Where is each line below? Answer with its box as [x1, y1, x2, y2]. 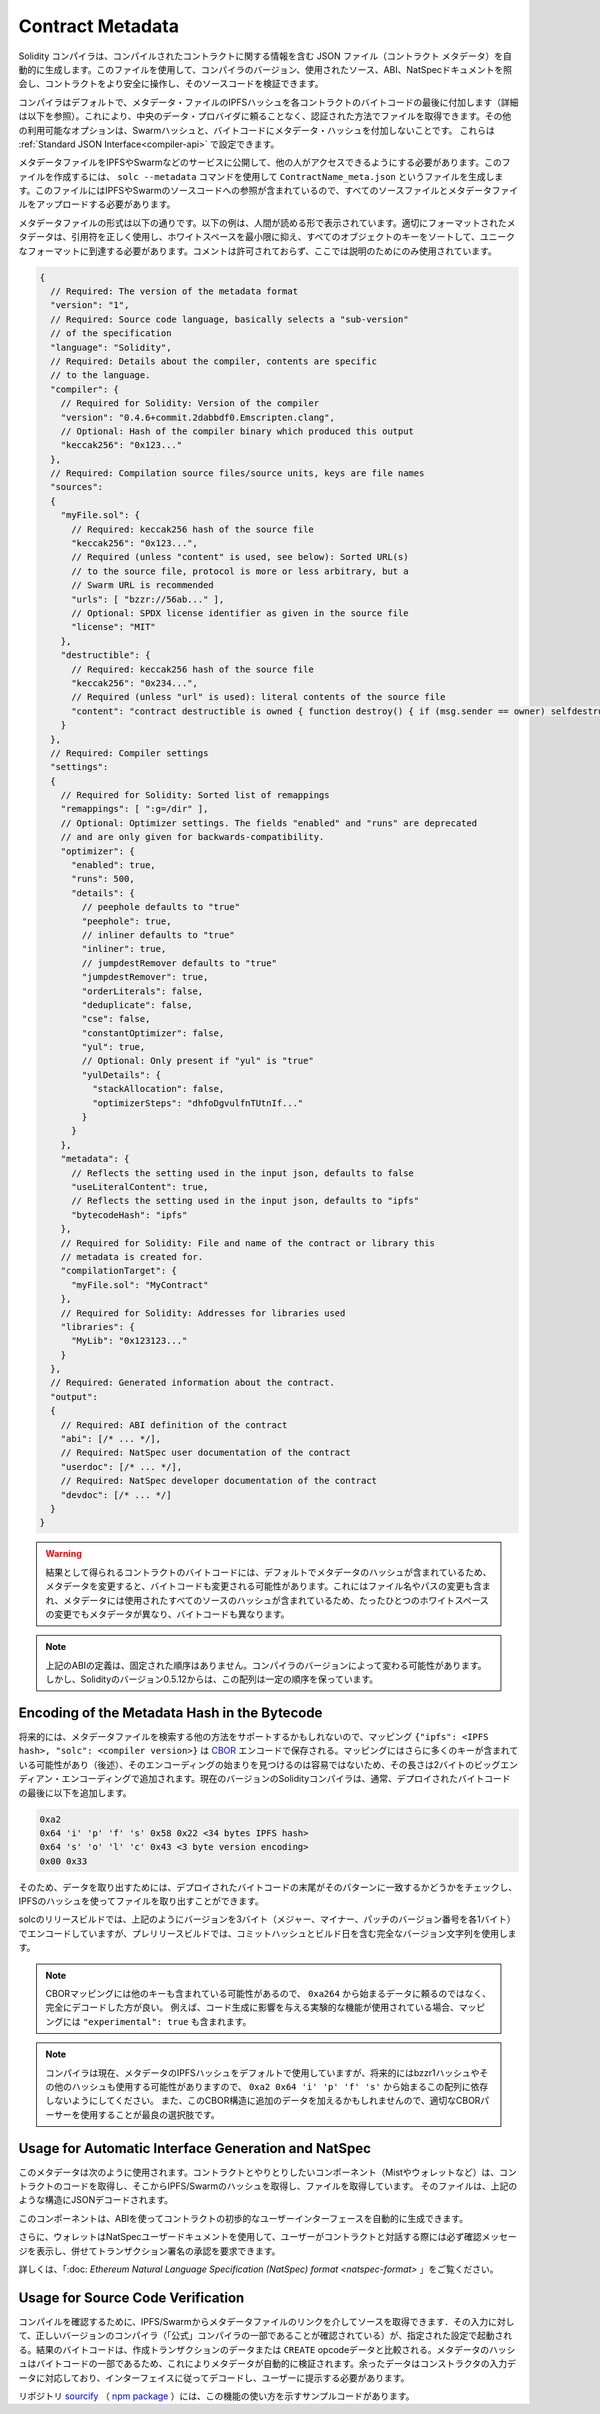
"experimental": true [82, 2016, 189, 2027]
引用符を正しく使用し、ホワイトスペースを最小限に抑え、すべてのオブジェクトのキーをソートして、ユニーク [70, 231, 515, 243]
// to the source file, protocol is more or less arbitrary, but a [71, 565, 409, 577]
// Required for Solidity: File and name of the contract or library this [60, 1237, 435, 1249]
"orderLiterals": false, [81, 985, 204, 997]
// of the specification [50, 328, 172, 339]
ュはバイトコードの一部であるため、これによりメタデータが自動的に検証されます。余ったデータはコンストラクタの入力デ [18, 2358, 517, 2370]
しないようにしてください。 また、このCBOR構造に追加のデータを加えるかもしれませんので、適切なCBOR [45, 2095, 481, 2107]
